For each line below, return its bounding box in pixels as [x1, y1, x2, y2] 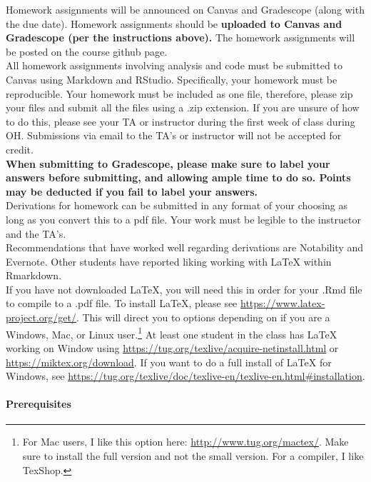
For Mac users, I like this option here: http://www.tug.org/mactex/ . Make [22, 434, 349, 449]
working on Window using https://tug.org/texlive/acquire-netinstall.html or [6, 340, 339, 355]
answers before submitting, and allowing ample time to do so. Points [6, 170, 351, 185]
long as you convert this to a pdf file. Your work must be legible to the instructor [6, 211, 361, 226]
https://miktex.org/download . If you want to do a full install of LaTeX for [6, 354, 332, 369]
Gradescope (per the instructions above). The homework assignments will [6, 30, 355, 45]
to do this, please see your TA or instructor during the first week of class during [6, 114, 355, 129]
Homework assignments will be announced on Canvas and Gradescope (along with [6, 2, 365, 16]
